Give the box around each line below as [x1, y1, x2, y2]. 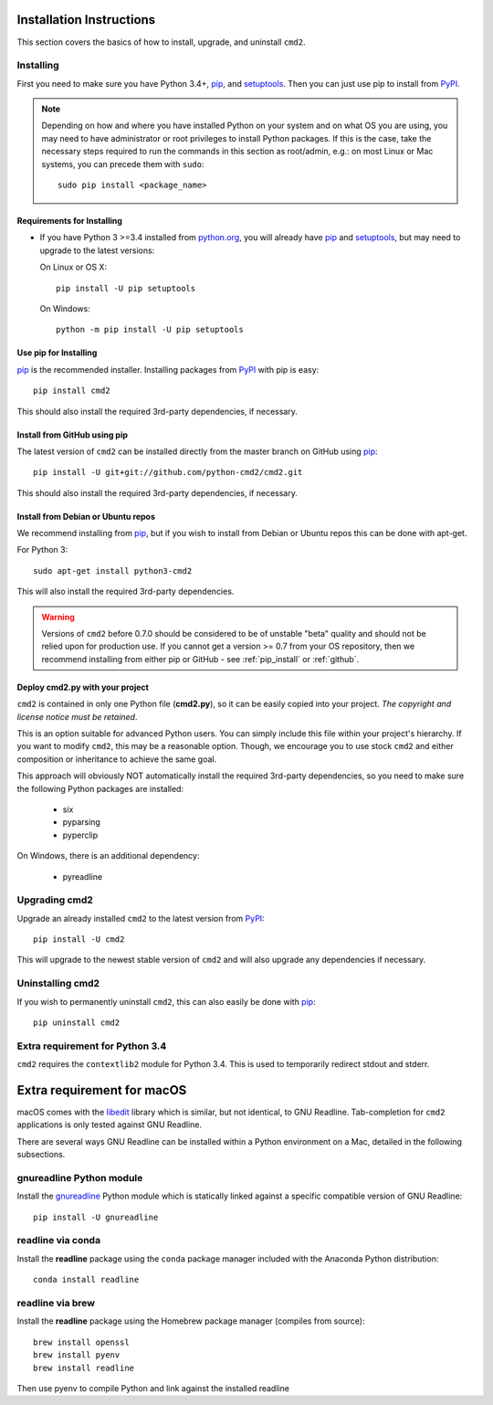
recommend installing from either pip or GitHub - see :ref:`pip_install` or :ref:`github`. [41, 653, 360, 664]
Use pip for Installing [16, 347, 98, 358]
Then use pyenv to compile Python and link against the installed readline [16, 1382, 289, 1393]
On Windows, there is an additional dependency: [16, 850, 200, 861]
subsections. [16, 1149, 66, 1160]
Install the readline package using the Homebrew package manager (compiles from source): [16, 1315, 365, 1326]
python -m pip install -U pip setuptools [56, 324, 244, 335]
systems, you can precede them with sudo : [41, 158, 205, 169]
